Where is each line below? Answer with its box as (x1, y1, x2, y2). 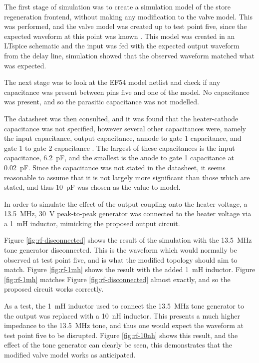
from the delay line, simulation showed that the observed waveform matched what (4, 50, 255, 60)
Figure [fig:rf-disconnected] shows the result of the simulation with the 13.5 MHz (4, 235, 252, 245)
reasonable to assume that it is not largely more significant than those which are (4, 172, 250, 182)
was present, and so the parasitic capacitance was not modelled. (4, 96, 199, 107)
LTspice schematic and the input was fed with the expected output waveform (4, 40, 240, 51)
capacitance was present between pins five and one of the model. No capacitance (4, 86, 250, 97)
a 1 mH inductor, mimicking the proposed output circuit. (4, 218, 180, 228)
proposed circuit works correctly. (4, 284, 104, 294)
